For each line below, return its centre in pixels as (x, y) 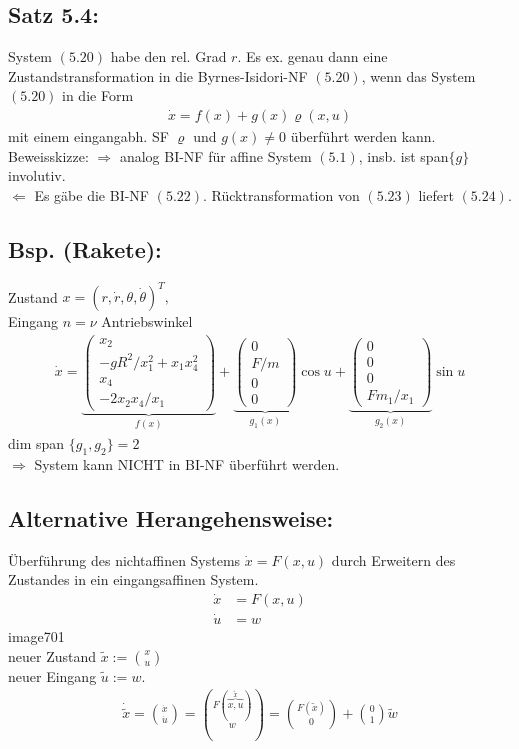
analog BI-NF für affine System (215, 155)
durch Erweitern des (393, 559)
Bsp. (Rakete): (85, 248)
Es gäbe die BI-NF (91, 194)
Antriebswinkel (147, 321)
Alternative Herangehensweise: (171, 517)
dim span (36, 442)
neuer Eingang (52, 675)
